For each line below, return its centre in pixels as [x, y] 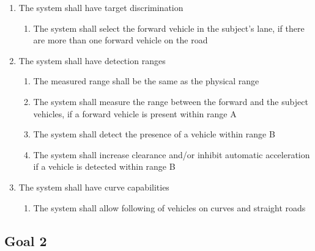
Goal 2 [26, 240]
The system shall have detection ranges [92, 60]
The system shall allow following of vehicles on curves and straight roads [169, 207]
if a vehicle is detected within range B [104, 166]
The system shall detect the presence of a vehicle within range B [154, 134]
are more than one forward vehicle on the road [120, 40]
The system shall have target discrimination [101, 7]
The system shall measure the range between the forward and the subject [171, 101]
